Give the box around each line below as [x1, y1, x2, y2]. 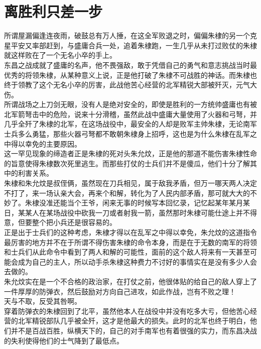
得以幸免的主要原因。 [11, 138, 81, 149]
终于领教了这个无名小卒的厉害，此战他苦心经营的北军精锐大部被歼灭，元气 [4, 79, 250, 90]
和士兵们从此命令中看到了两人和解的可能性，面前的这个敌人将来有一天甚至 [4, 247, 250, 257]
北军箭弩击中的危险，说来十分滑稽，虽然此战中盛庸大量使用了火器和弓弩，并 [4, 108, 257, 119]
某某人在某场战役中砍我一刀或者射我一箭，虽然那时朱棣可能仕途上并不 [18, 207, 250, 217]
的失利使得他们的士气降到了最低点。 [4, 335, 123, 345]
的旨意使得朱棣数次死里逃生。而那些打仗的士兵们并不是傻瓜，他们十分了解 [4, 158, 250, 168]
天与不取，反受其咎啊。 [4, 296, 81, 306]
